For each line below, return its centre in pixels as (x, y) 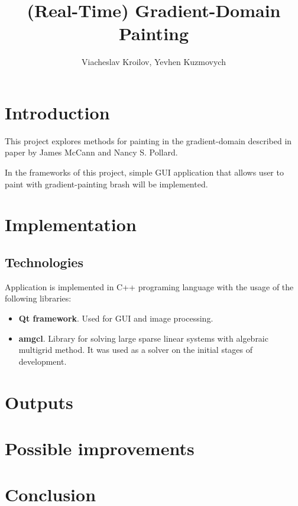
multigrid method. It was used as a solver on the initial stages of (136, 350)
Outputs (39, 402)
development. (43, 361)
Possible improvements (100, 448)
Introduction (57, 112)
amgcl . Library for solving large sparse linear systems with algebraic (143, 338)
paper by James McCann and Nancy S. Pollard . (91, 152)
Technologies (44, 262)
